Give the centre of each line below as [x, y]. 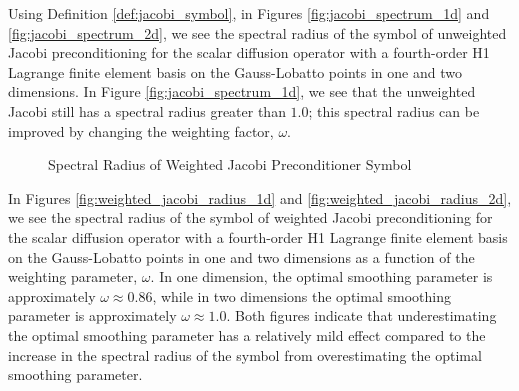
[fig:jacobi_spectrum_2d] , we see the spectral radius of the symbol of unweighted [257, 32]
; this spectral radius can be [394, 110]
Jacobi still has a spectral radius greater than [147, 110]
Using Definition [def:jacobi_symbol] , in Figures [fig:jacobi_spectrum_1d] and [249, 13]
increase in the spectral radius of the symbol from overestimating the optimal [245, 354]
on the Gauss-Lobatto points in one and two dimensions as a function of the [241, 256]
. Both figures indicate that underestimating [361, 315]
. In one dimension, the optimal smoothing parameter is [321, 276]
